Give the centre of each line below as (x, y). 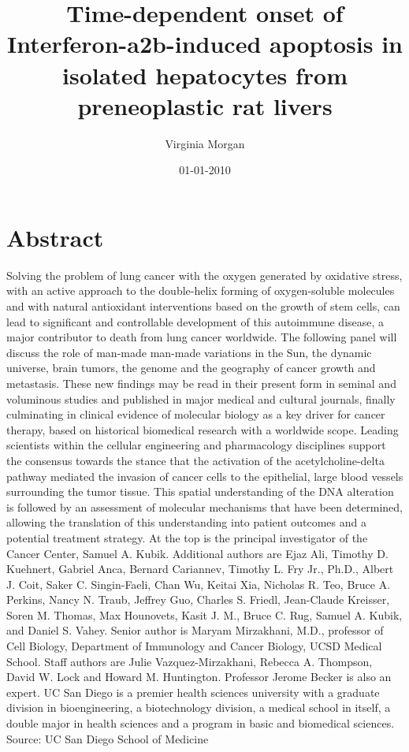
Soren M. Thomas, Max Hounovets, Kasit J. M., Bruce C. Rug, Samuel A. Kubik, (204, 614)
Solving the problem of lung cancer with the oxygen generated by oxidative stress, (204, 275)
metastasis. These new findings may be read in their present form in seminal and (201, 383)
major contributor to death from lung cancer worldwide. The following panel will (202, 337)
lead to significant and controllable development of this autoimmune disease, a (195, 321)
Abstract (55, 237)
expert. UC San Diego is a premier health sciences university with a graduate (193, 692)
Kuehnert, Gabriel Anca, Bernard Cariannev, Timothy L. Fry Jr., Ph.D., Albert (200, 569)
